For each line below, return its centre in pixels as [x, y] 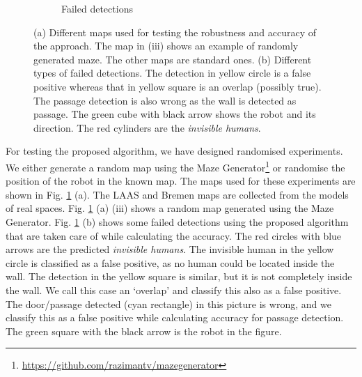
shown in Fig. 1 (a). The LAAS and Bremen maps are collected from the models [177, 194]
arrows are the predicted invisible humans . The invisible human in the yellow [170, 249]
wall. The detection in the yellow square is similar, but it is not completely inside [179, 276]
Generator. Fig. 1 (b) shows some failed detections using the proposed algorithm [177, 221]
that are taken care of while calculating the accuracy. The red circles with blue [174, 235]
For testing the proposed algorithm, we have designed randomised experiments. [174, 151]
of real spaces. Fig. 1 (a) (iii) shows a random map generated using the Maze [170, 208]
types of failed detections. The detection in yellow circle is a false [172, 73]
